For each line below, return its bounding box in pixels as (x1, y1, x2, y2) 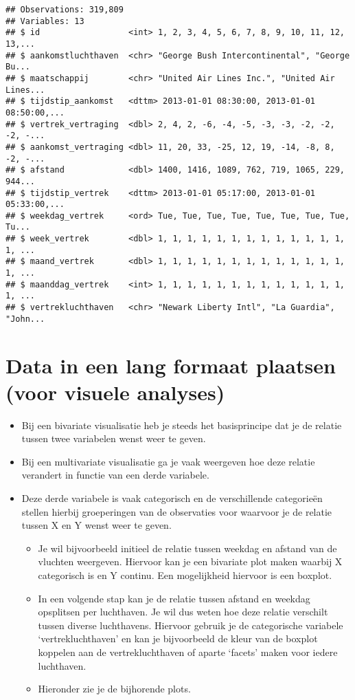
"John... (5, 314, 45, 324)
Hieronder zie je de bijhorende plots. (38, 681, 191, 696)
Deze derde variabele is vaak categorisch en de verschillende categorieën (21, 491, 323, 505)
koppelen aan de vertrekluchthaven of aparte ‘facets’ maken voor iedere (38, 645, 338, 659)
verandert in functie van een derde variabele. (21, 468, 209, 482)
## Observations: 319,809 (5, 5, 124, 14)
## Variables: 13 (5, 16, 84, 26)
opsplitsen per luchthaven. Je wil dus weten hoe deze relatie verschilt (38, 604, 328, 619)
